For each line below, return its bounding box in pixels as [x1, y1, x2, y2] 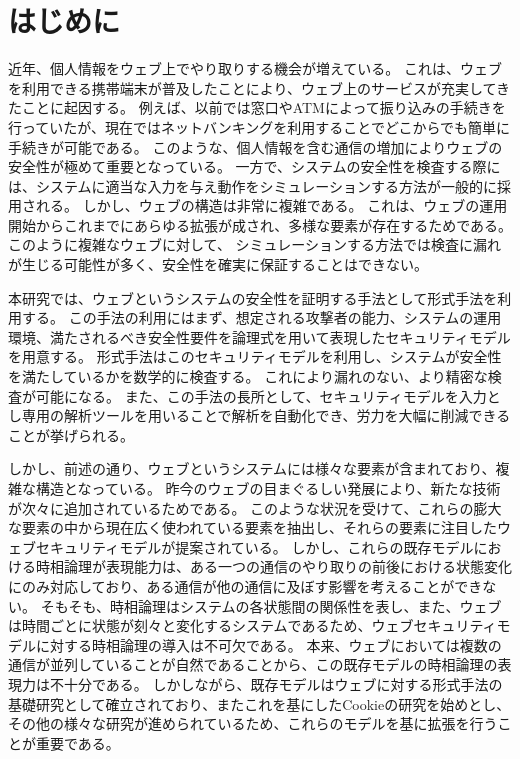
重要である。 [35, 732, 120, 753]
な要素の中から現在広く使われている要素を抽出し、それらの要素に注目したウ [8, 517, 511, 538]
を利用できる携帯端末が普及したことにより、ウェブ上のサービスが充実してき [8, 77, 511, 98]
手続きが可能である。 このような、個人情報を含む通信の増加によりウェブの [8, 136, 503, 157]
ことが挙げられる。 [8, 424, 134, 445]
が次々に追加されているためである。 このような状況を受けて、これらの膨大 [8, 497, 502, 518]
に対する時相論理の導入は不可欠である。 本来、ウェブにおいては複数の [35, 634, 502, 655]
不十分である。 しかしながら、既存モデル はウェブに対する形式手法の [49, 673, 503, 694]
